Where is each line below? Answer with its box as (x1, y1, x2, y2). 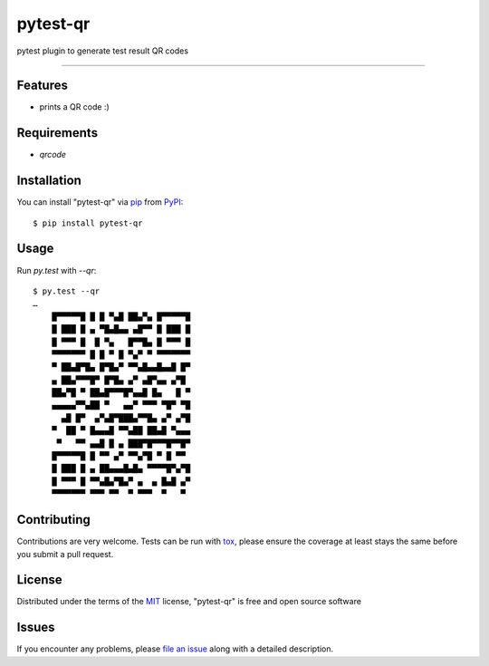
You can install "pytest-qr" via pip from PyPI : (16, 197, 184, 208)
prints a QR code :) (39, 101, 110, 112)
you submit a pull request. (16, 548, 114, 559)
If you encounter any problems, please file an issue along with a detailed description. (16, 643, 334, 654)
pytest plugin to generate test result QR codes (16, 45, 189, 56)
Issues (16, 620, 55, 635)
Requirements (16, 125, 99, 140)
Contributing (16, 512, 91, 527)
